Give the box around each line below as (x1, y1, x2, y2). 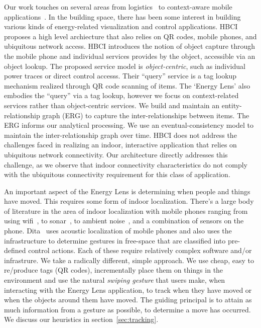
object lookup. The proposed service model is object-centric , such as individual (4, 60, 245, 71)
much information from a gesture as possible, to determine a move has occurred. (4, 304, 251, 314)
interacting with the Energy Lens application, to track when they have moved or (4, 284, 252, 295)
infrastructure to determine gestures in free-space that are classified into (4, 235, 226, 245)
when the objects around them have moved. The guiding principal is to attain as (4, 294, 252, 305)
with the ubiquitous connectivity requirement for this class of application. (4, 169, 230, 180)
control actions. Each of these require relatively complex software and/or (28, 245, 252, 256)
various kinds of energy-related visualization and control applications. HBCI (4, 21, 238, 32)
